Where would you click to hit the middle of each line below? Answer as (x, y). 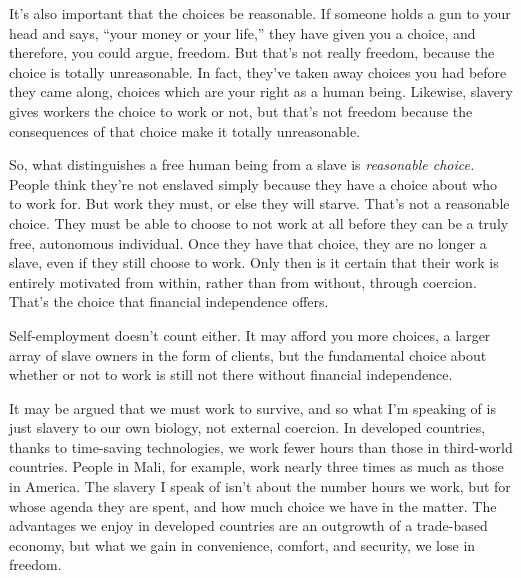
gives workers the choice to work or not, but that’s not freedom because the (241, 110)
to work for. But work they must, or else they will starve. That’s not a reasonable (259, 203)
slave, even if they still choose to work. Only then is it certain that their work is (254, 262)
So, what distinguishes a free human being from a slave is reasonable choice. (242, 164)
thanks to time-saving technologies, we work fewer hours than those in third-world (261, 446)
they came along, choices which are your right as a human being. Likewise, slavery (261, 91)
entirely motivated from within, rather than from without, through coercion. (243, 281)
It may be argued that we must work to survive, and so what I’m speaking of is (252, 407)
